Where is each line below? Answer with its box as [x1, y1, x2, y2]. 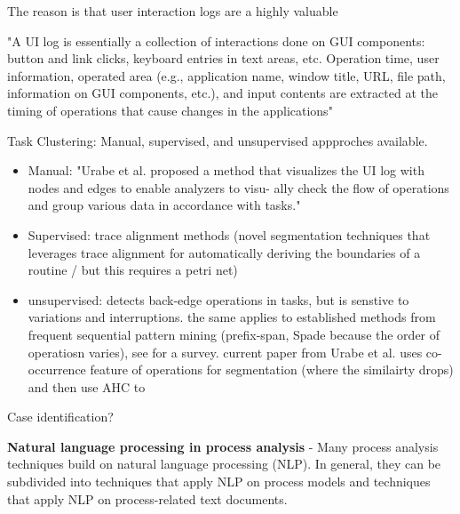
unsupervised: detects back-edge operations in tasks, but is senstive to [28, 290, 409, 309]
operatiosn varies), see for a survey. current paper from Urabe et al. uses [28, 342, 423, 361]
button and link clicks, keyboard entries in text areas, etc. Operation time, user [7, 49, 440, 68]
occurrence [28, 360, 86, 379]
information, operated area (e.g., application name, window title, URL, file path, [7, 66, 446, 84]
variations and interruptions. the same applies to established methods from [28, 308, 436, 326]
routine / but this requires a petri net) [28, 261, 238, 279]
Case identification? [7, 407, 114, 426]
